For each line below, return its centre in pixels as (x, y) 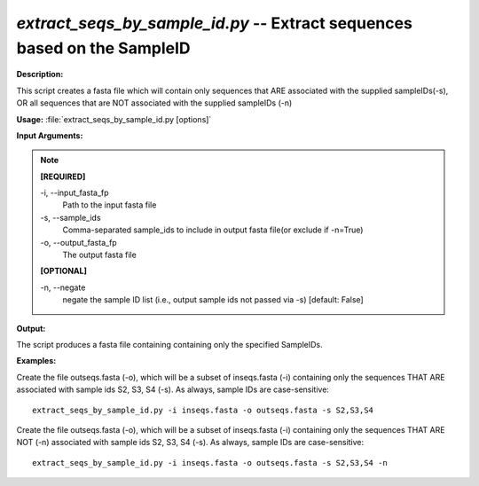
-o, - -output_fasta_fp (79, 242)
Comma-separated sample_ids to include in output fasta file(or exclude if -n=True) (213, 230)
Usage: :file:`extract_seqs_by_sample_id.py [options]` (114, 119)
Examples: (36, 361)
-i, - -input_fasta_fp (75, 193)
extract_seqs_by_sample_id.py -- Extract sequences (214, 23)
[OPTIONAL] (64, 271)
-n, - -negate (63, 287)
